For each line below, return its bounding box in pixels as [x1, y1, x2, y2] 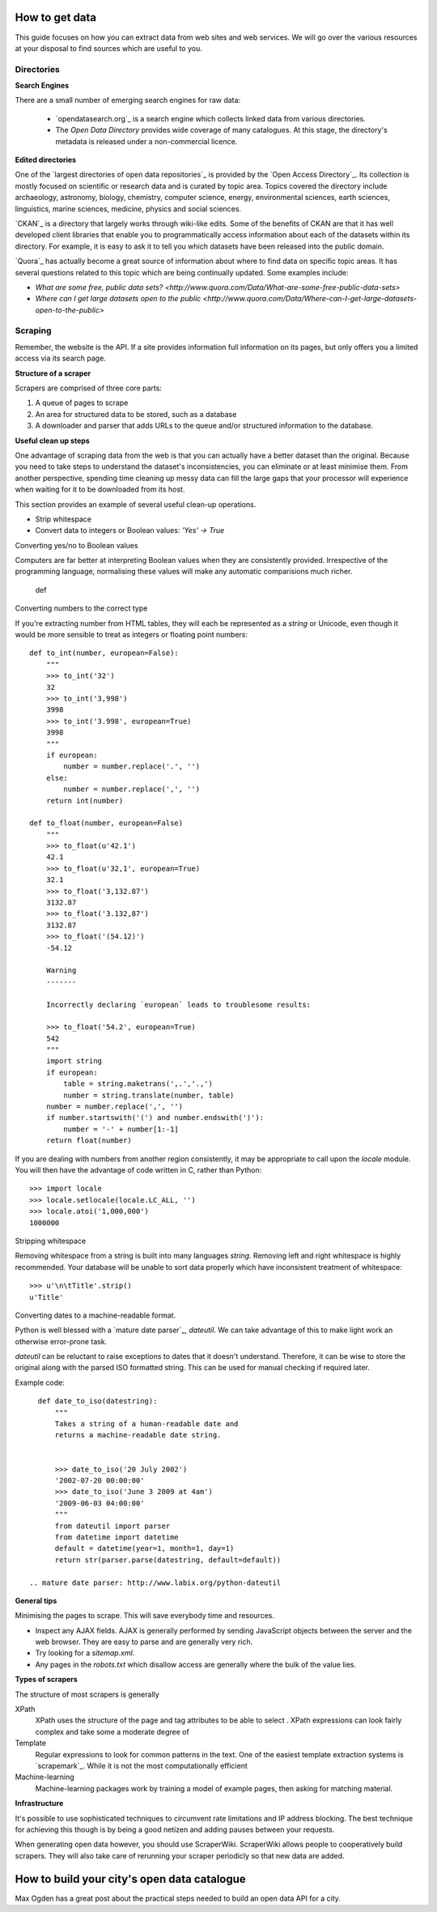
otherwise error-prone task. [15, 1336, 108, 1346]
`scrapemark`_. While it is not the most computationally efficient [35, 1761, 248, 1770]
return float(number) [45, 1136, 133, 1145]
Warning [45, 966, 77, 975]
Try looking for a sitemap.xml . [35, 1648, 135, 1658]
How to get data [15, 11, 97, 24]
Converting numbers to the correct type [15, 603, 148, 613]
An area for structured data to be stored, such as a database [35, 409, 237, 419]
